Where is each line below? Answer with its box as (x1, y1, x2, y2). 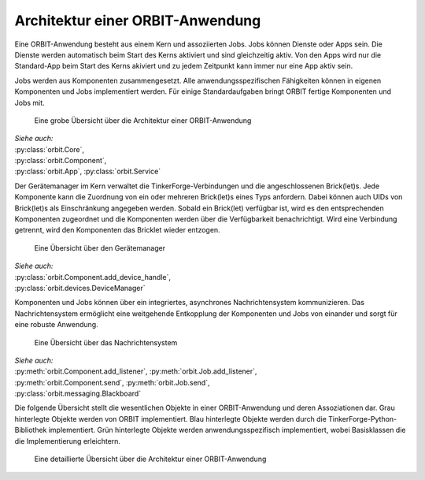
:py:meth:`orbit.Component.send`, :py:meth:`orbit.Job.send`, (14, 378, 210, 387)
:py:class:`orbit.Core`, (14, 144, 85, 154)
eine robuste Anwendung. (14, 320, 98, 329)
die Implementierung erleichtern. (14, 436, 121, 445)
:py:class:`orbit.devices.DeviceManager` (14, 283, 146, 292)
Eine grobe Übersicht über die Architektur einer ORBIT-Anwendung (34, 115, 252, 125)
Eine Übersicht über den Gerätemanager (34, 243, 165, 252)
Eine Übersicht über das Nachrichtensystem (34, 337, 178, 347)
